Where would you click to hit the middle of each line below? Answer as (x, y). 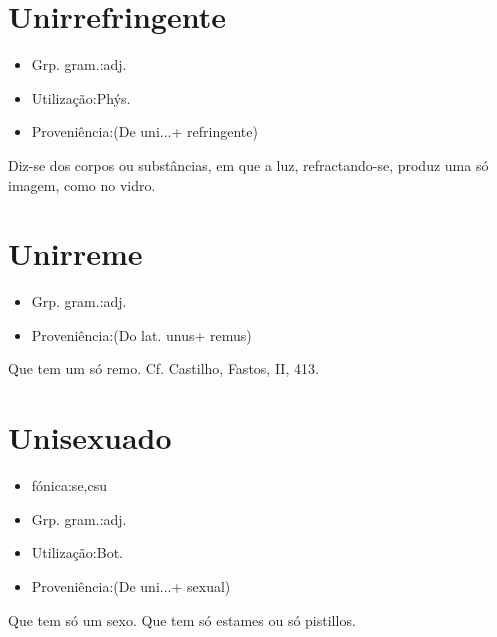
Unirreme (75, 253)
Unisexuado (90, 437)
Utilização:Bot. (77, 552)
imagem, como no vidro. (82, 184)
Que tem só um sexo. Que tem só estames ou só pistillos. (182, 619)
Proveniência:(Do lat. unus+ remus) (141, 334)
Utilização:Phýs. (81, 97)
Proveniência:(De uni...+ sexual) (131, 585)
